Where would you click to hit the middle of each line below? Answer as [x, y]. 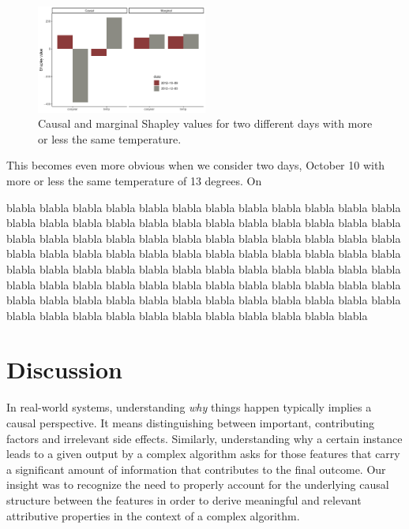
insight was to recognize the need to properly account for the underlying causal [198, 484]
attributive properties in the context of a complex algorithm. [153, 515]
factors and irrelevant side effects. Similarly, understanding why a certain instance [204, 438]
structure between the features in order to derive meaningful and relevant [184, 499]
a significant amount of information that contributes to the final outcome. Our [196, 469]
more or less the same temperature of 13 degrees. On [134, 180]
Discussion [64, 369]
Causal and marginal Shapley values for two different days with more [205, 123]
